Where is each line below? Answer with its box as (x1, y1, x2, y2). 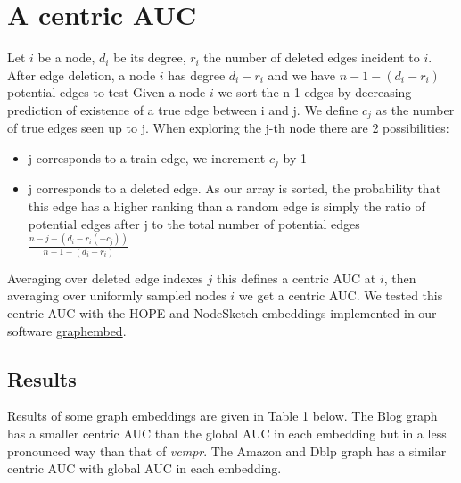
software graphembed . (7, 321, 127, 340)
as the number (375, 100, 455, 119)
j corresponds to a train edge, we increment (28, 148, 266, 167)
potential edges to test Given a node (7, 83, 206, 102)
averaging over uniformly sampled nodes (7, 286, 226, 305)
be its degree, (113, 48, 186, 67)
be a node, (37, 48, 95, 67)
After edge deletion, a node (7, 65, 156, 84)
